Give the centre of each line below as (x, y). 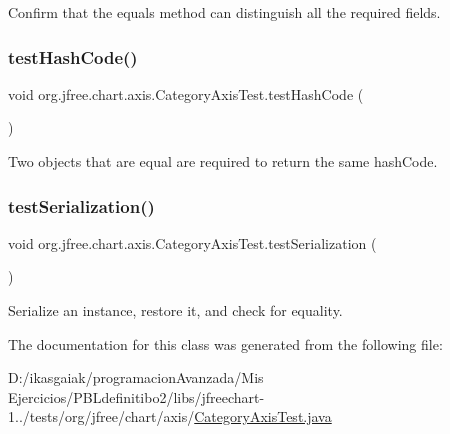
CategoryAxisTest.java (263, 416)
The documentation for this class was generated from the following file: (225, 343)
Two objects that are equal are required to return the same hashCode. (223, 161)
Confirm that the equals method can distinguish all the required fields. (224, 12)
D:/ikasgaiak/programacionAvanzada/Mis (136, 377)
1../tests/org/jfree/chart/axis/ (101, 416)
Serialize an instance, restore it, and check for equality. (175, 310)
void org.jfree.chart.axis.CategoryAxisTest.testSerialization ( (192, 242)
